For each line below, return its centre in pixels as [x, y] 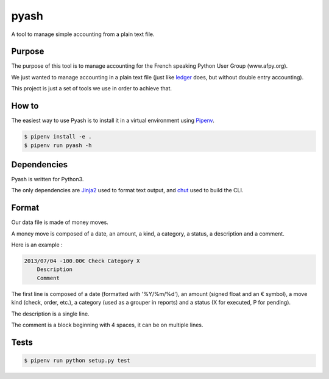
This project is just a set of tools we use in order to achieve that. [91, 88]
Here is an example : [37, 245]
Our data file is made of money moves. [60, 222]
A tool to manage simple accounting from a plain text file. [83, 34]
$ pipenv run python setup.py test [77, 361]
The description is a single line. [50, 314]
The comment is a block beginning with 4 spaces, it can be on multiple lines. [107, 325]
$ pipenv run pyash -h [58, 145]
